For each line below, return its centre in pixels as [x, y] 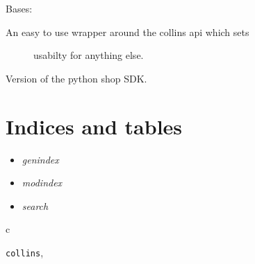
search [35, 205]
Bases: [19, 8]
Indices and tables [94, 126]
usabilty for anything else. [89, 55]
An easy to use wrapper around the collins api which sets [128, 32]
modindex [42, 183]
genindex [40, 159]
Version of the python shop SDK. [76, 78]
